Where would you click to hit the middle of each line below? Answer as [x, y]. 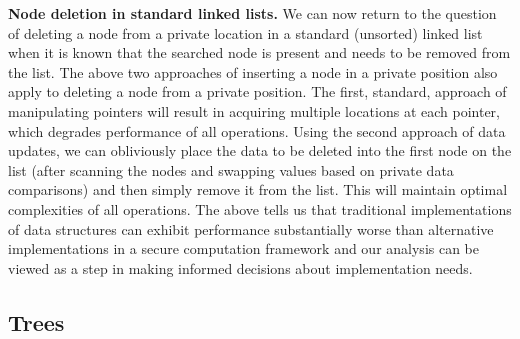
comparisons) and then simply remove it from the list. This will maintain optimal [258, 189]
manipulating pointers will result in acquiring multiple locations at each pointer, [254, 110]
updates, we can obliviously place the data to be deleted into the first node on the [260, 150]
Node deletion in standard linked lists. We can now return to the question [252, 13]
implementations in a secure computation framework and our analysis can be [244, 248]
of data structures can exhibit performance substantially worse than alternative [251, 228]
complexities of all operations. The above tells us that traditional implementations [260, 208]
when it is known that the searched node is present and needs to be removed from [259, 52]
